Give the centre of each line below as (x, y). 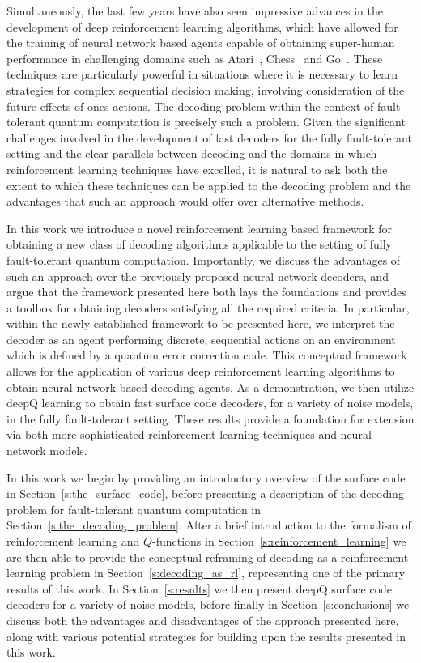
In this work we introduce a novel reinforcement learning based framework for (200, 228)
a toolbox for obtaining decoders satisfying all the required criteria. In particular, (208, 307)
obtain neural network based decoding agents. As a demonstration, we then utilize (210, 387)
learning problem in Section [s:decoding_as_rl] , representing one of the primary (206, 573)
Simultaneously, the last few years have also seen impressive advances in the (195, 11)
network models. (47, 450)
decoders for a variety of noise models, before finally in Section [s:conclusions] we (208, 604)
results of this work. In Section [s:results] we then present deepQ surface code (200, 588)
